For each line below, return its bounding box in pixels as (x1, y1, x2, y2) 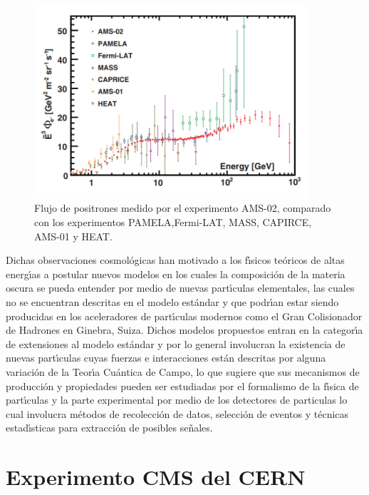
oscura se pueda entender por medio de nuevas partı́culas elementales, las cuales (6, 280, 355, 295)
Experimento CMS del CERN (6, 462, 306, 491)
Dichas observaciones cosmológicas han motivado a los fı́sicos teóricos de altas (6, 252, 345, 267)
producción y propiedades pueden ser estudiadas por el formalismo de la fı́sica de (6, 378, 359, 393)
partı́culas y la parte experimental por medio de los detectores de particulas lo (6, 392, 348, 407)
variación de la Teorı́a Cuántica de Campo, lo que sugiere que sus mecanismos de (6, 364, 360, 379)
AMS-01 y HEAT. (34, 228, 113, 243)
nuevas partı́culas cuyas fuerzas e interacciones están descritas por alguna (6, 350, 326, 365)
